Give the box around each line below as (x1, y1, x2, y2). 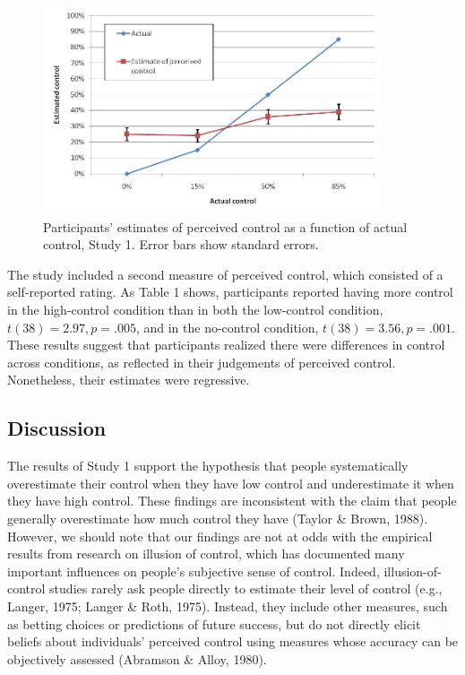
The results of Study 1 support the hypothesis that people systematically (7, 456, 409, 475)
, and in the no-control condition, (135, 317, 319, 336)
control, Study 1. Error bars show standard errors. (43, 235, 319, 254)
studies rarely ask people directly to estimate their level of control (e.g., (49, 579, 443, 598)
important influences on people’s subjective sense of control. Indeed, (7, 561, 380, 580)
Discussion (7, 414, 107, 442)
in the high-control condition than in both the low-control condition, (7, 300, 383, 318)
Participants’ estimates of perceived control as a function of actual (43, 217, 408, 236)
